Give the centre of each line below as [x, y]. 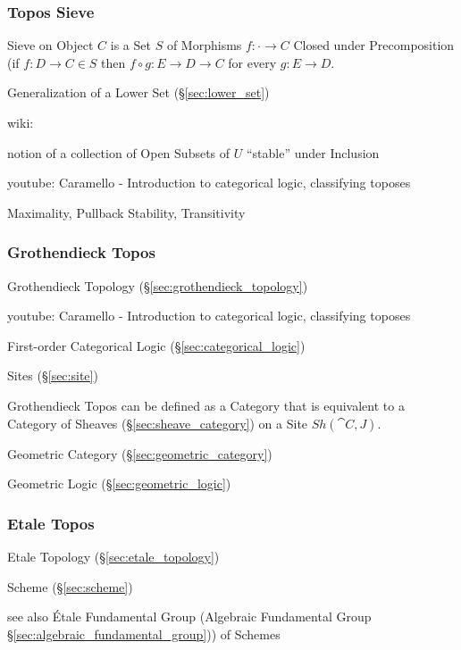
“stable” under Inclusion [313, 152]
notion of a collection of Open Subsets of [119, 152]
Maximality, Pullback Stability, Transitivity [126, 212]
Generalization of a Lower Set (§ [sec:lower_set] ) [138, 92]
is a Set [130, 45]
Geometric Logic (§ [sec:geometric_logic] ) [119, 483]
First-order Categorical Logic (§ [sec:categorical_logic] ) [156, 345]
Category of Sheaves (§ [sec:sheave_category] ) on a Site [158, 423]
